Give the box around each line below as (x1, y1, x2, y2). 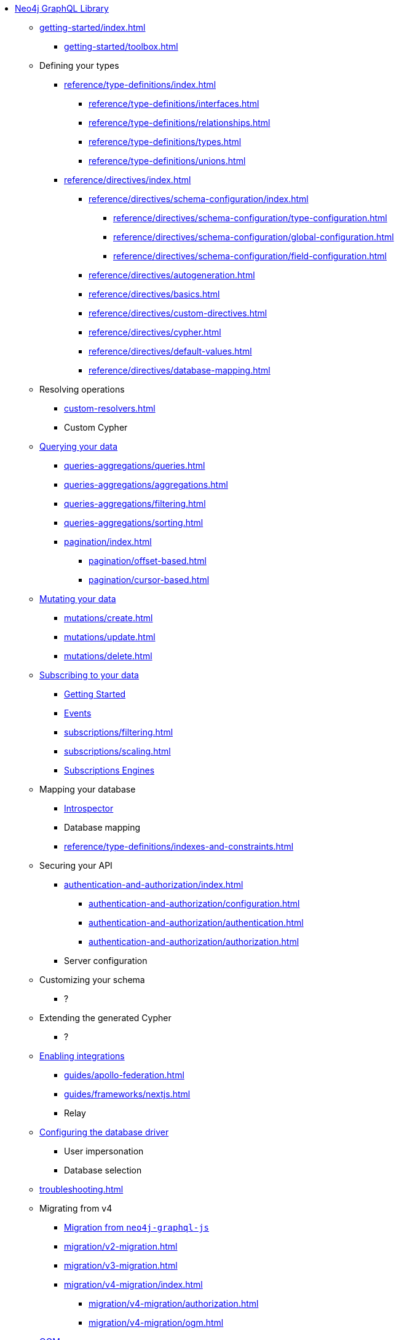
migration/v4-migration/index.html (64, 1279, 203, 1290)
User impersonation (64, 1146, 144, 1156)
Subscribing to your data (39, 670, 139, 680)
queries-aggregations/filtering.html (64, 498, 206, 509)
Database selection (64, 1165, 142, 1175)
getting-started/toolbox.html (64, 41, 178, 52)
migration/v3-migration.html (64, 1260, 178, 1271)
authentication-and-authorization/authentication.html (89, 917, 304, 928)
